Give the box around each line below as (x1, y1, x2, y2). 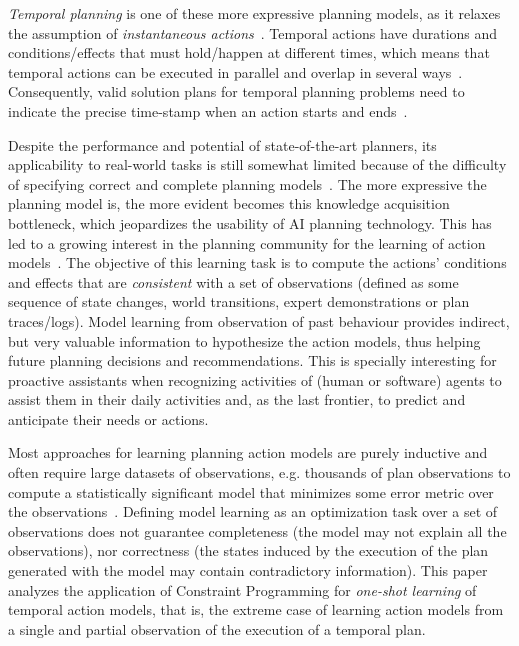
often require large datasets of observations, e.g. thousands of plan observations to (8, 462, 511, 483)
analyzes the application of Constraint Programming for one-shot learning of (8, 579, 477, 600)
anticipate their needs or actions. (8, 408, 209, 429)
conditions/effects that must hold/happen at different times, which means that (8, 42, 490, 63)
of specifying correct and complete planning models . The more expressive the (8, 173, 487, 194)
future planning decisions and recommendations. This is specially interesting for (8, 350, 497, 371)
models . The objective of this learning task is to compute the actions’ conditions (8, 252, 507, 273)
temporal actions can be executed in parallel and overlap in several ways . (8, 61, 463, 82)
